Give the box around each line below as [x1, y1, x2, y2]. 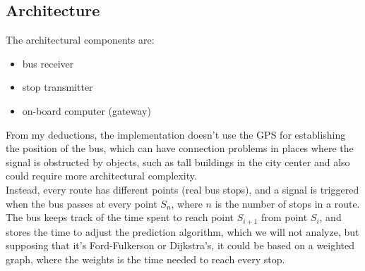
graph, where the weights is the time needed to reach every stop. [6, 251, 285, 266]
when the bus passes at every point [6, 196, 157, 210]
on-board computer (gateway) [22, 103, 151, 118]
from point [261, 210, 308, 225]
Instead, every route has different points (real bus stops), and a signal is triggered [6, 182, 359, 196]
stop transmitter [22, 80, 93, 94]
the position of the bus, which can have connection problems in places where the [6, 141, 354, 156]
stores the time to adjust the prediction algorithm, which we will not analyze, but [6, 224, 359, 239]
